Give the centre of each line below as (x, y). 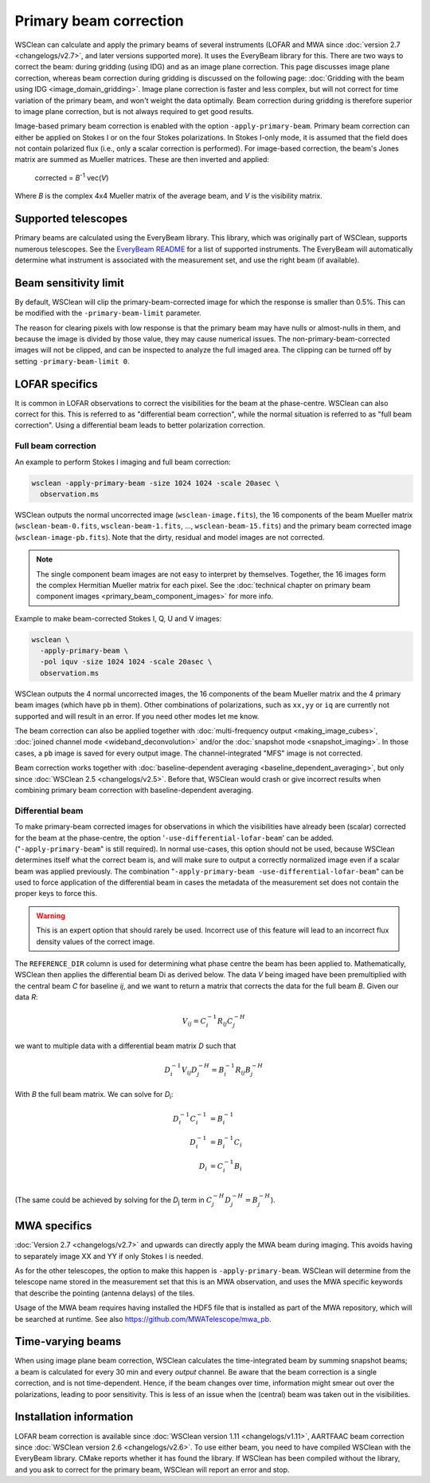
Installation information (74, 1417)
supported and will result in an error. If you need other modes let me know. (137, 716)
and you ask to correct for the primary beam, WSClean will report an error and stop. (152, 1469)
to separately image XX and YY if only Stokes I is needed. (109, 1256)
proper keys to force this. (56, 893)
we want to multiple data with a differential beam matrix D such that (125, 1046)
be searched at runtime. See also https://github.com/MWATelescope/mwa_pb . (143, 1319)
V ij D (190, 1071)
